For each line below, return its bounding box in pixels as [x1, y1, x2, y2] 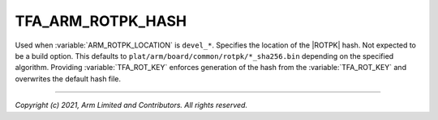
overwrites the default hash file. [15, 73, 122, 84]
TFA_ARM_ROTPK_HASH [15, 12, 187, 30]
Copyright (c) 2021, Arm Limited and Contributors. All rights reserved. [15, 101, 247, 110]
